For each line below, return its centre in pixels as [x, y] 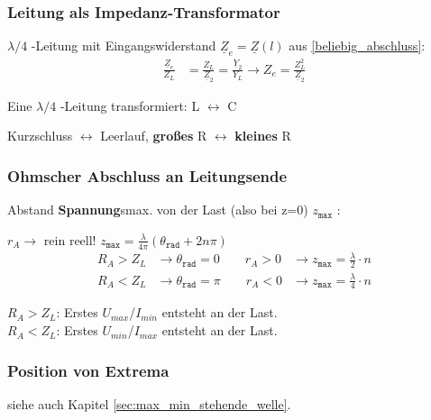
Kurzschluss [40, 136]
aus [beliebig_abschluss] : [357, 46]
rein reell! [70, 239]
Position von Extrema [88, 370]
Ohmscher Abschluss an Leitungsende [147, 176]
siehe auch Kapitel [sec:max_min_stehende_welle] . [149, 403]
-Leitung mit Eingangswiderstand [124, 46]
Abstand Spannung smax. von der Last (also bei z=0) [158, 210]
